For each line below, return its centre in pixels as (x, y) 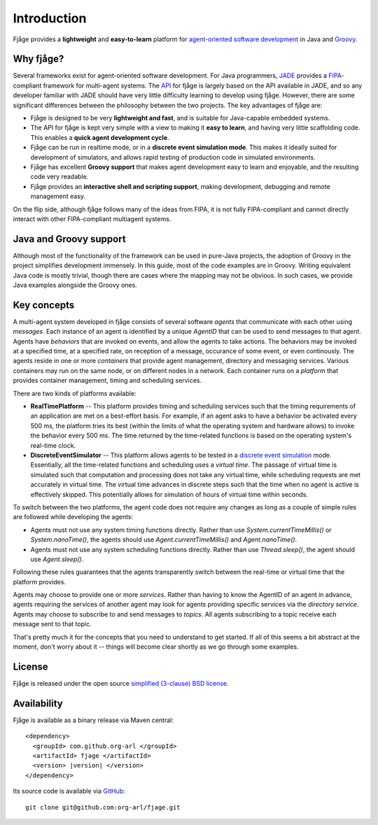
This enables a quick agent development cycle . (100, 137)
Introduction (50, 18)
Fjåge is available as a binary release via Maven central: (93, 720)
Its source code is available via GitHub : (69, 791)
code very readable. (59, 177)
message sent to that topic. (52, 624)
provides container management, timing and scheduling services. (107, 381)
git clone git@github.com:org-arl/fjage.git (103, 807)
